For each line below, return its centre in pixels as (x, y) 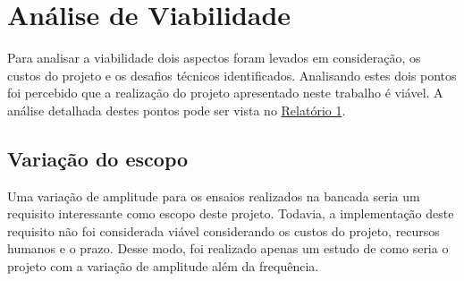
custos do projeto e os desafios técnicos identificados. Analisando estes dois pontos (232, 75)
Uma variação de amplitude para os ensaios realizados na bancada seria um (214, 196)
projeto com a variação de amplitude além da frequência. (163, 266)
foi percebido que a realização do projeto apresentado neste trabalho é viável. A (225, 93)
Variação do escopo (98, 158)
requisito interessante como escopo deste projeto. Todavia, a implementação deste (231, 213)
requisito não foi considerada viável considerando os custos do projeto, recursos (224, 230)
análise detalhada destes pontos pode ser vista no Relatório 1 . (177, 110)
